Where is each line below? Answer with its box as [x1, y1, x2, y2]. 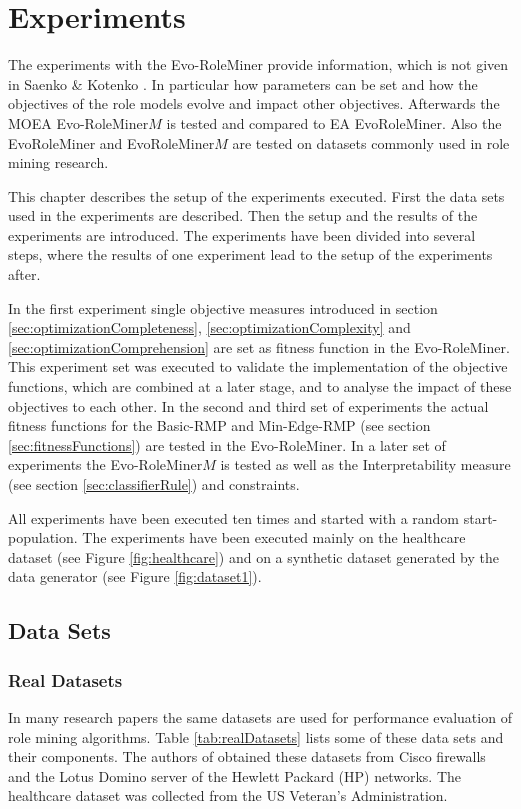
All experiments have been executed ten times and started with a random [8, 507, 460, 528]
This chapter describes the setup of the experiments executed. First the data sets [8, 185, 505, 206]
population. [8, 527, 78, 548]
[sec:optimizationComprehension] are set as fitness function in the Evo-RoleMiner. [8, 336, 510, 357]
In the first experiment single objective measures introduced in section [8, 297, 438, 318]
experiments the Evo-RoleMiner [8, 454, 203, 475]
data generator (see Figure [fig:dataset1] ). [8, 566, 262, 587]
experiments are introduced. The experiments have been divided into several [8, 224, 476, 245]
